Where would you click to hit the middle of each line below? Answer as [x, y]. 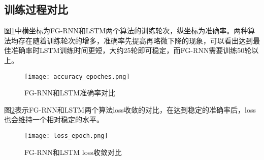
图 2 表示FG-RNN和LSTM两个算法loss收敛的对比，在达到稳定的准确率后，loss [130, 109]
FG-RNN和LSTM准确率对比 [70, 93]
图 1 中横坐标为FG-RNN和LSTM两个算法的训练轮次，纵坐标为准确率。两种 [126, 31]
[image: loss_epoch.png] [66, 136]
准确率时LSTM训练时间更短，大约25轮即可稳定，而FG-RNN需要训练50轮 [131, 50]
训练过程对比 [36, 9]
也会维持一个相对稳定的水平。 [54, 119]
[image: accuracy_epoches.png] [77, 76]
